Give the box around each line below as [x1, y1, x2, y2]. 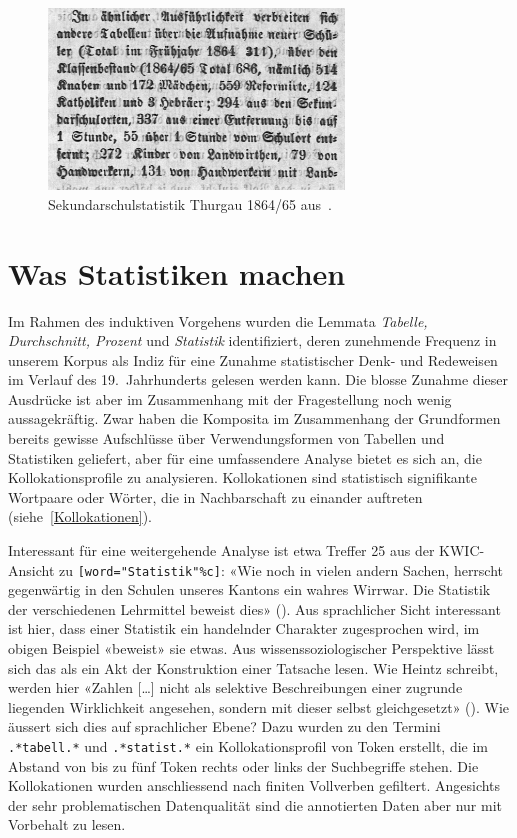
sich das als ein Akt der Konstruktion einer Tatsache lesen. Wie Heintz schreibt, [8, 657, 499, 678]
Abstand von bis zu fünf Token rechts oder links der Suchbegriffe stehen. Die [8, 755, 479, 776]
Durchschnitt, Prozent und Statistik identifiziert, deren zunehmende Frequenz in [8, 330, 497, 351]
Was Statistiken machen [8, 252, 346, 293]
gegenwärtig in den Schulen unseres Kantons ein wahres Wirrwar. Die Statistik [8, 579, 491, 600]
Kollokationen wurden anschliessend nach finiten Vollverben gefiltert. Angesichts [8, 775, 501, 796]
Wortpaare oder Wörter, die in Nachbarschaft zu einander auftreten [8, 486, 423, 507]
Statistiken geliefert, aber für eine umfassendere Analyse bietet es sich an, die [8, 447, 482, 468]
